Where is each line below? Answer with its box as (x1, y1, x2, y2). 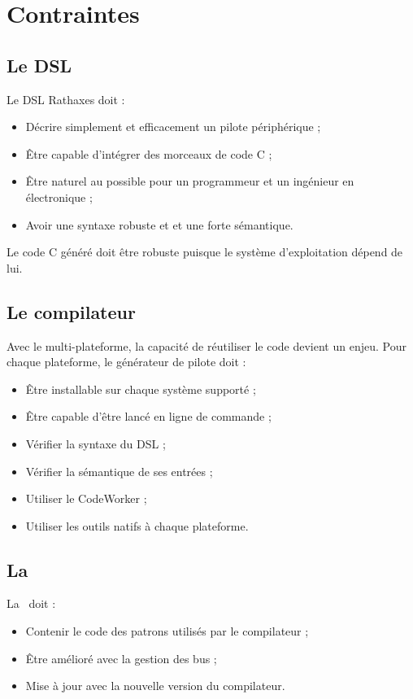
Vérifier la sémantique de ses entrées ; (25, 462, 213, 479)
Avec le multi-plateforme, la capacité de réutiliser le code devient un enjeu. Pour (7, 337, 406, 354)
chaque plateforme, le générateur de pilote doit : (7, 353, 246, 370)
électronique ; (25, 188, 93, 205)
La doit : (7, 595, 56, 612)
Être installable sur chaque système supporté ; (25, 380, 256, 397)
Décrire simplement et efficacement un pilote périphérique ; (25, 118, 321, 135)
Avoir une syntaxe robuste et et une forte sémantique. (25, 216, 293, 233)
